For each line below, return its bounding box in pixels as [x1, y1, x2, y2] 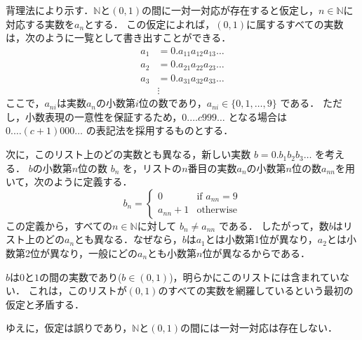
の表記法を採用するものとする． [86, 123, 234, 138]
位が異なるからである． [202, 246, 310, 261]
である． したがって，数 [218, 218, 329, 233]
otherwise [196, 205, 238, 216]
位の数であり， [138, 96, 207, 110]
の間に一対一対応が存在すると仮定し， [141, 3, 319, 17]
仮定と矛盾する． [6, 296, 84, 311]
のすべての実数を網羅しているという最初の [158, 283, 354, 298]
